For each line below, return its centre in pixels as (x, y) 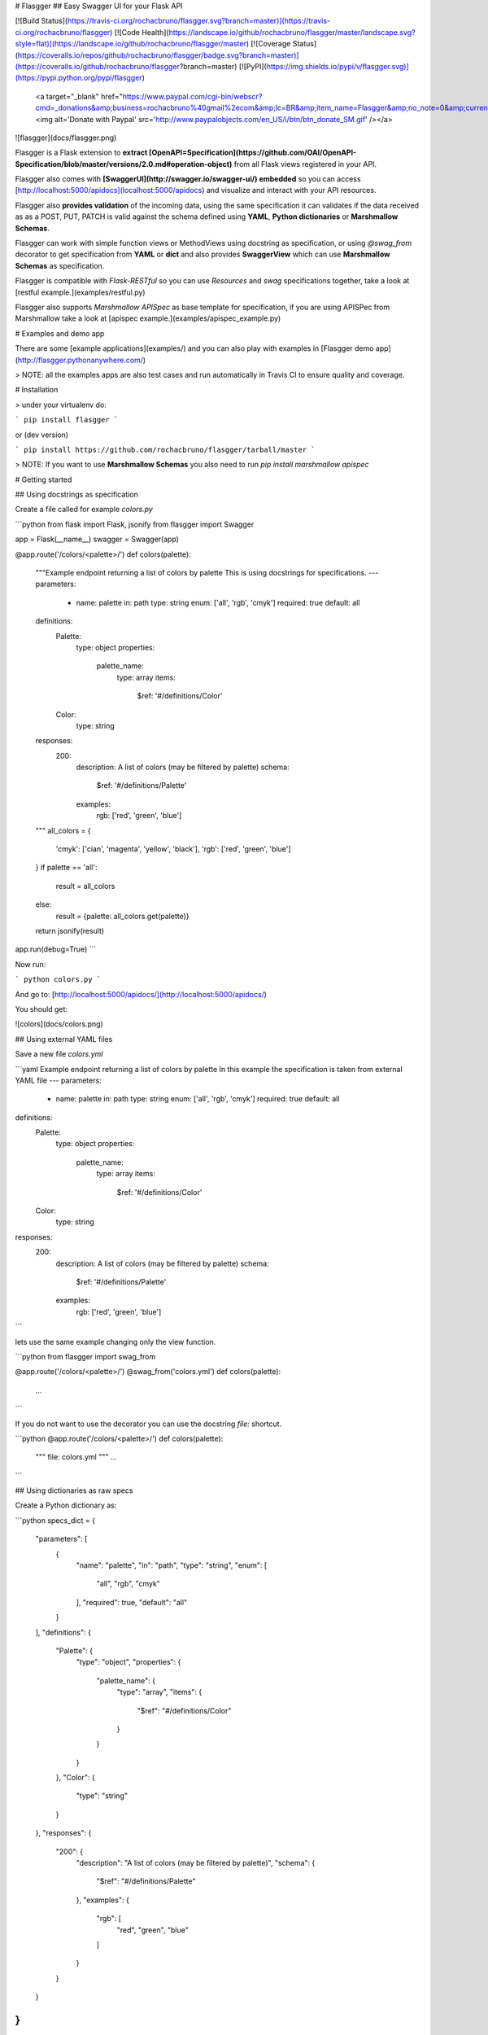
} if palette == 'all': (66, 868)
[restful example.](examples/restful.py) (80, 292)
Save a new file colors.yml (59, 1054)
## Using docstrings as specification (76, 495)
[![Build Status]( (41, 21)
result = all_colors (85, 886)
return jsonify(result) (70, 931)
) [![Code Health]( (140, 32)
